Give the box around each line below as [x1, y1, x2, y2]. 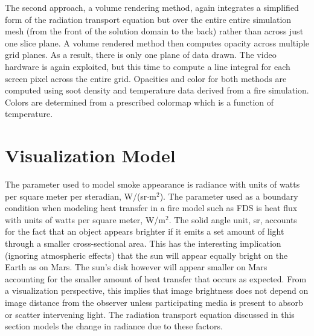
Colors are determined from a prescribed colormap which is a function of [5, 95, 274, 108]
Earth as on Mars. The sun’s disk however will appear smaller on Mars [5, 261, 268, 273]
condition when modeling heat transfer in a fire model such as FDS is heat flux [5, 201, 298, 214]
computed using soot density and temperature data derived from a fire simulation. [5, 84, 309, 97]
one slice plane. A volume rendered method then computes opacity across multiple [5, 36, 309, 49]
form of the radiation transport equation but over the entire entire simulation [5, 13, 292, 25]
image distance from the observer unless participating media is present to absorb [5, 296, 303, 308]
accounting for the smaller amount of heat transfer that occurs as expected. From [5, 272, 307, 285]
